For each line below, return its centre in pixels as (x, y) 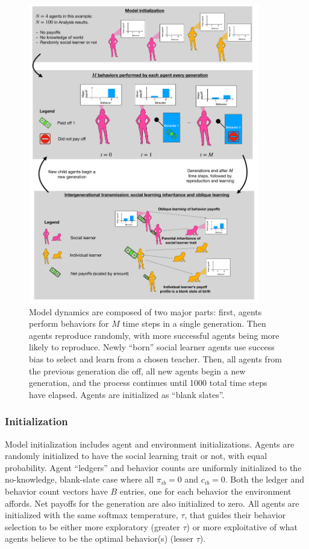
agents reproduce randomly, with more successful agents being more (154, 335)
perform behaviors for (69, 323)
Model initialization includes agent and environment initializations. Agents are (150, 444)
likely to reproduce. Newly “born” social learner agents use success (152, 347)
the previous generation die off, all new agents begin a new (137, 371)
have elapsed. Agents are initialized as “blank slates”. (127, 394)
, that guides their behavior (235, 515)
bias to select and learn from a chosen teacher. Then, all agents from (156, 358)
